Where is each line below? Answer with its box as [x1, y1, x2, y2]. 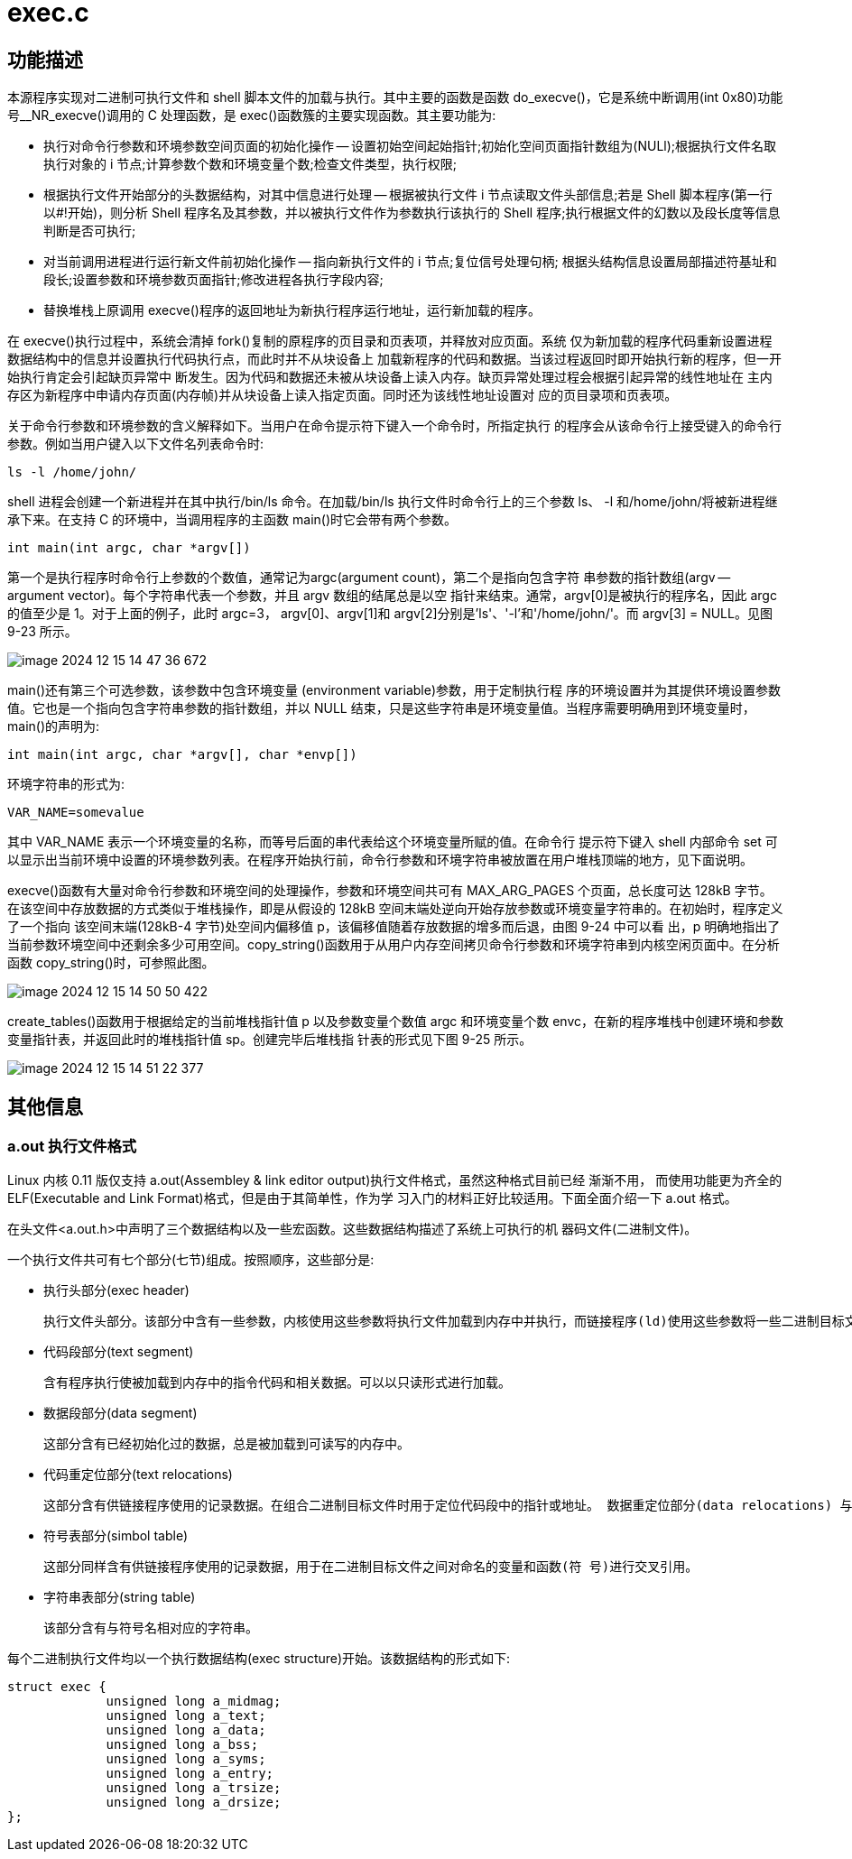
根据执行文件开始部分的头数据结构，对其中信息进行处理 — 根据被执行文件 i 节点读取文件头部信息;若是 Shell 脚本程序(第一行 [43, 187, 773, 203]
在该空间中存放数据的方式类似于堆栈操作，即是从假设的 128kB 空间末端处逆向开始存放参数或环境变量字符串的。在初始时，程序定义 [7, 901, 783, 917]
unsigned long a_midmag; [106, 1694, 282, 1709]
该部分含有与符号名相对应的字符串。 [43, 1621, 258, 1636]
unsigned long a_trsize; [106, 1780, 282, 1796]
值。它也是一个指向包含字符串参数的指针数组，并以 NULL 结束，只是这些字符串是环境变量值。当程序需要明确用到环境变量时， [7, 700, 755, 717]
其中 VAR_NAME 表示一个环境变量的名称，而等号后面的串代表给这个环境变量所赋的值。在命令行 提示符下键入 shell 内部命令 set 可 [7, 834, 778, 850]
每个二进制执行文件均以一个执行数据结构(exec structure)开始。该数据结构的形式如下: [7, 1651, 511, 1667]
